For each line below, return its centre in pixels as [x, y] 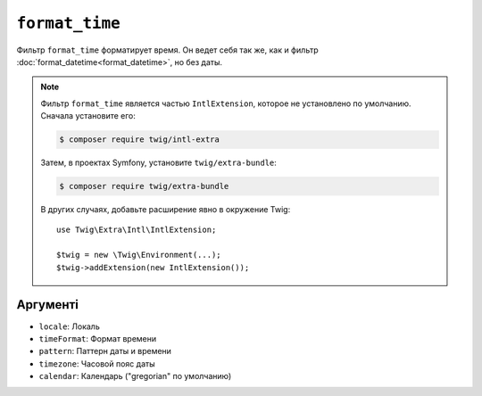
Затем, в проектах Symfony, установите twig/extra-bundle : [158, 163]
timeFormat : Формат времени [98, 338]
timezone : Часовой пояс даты [97, 363]
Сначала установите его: [88, 116]
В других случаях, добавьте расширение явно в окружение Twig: [166, 210]
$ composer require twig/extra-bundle [144, 186]
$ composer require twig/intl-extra [140, 140]
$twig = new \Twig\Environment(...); [139, 255]
